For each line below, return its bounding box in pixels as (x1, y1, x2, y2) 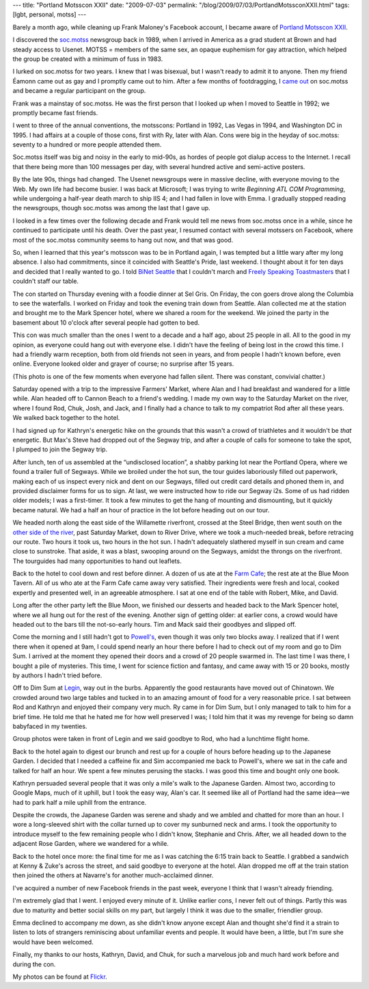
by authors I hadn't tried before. (12, 671, 102, 679)
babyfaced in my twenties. (12, 722, 87, 730)
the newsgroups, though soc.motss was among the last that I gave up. (12, 204, 211, 212)
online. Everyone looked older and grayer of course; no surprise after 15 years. (12, 360, 234, 368)
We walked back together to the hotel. (12, 414, 120, 422)
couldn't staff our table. (12, 277, 79, 286)
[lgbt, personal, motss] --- (12, 10, 87, 18)
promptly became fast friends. (12, 108, 98, 116)
